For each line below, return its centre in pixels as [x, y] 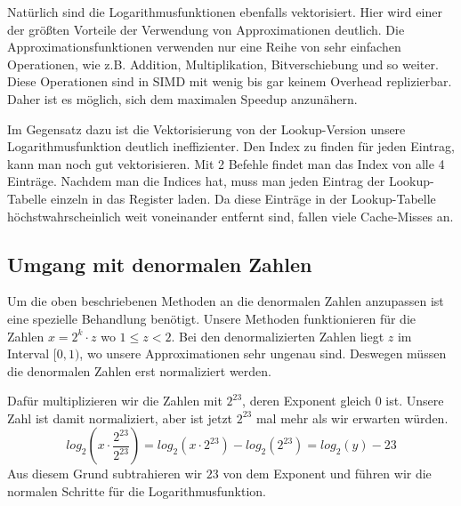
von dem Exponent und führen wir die [327, 474]
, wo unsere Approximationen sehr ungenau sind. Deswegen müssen [263, 353]
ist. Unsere [415, 401]
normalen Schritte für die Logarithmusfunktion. [137, 491]
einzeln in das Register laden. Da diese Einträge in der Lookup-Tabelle [243, 198]
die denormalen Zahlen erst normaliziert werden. [139, 370]
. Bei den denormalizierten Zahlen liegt [278, 336]
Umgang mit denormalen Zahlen [160, 264]
